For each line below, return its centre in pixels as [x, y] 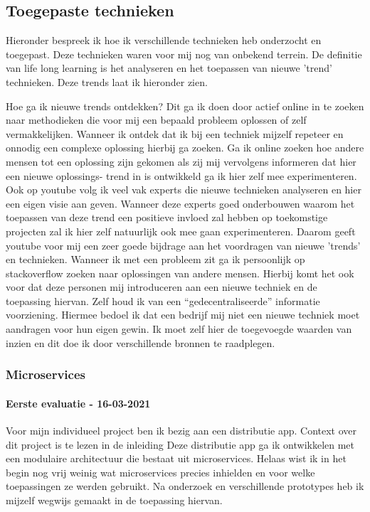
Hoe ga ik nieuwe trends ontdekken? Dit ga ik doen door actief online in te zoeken [185, 106]
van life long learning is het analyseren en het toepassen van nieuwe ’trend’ [169, 68]
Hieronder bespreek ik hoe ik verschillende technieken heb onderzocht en [164, 40]
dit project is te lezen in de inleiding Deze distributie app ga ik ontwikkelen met [180, 444]
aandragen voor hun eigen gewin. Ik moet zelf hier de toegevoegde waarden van [179, 329]
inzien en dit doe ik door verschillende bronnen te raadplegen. [141, 342]
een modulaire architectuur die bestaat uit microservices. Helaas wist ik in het [176, 458]
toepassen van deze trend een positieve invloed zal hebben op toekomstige [167, 217]
